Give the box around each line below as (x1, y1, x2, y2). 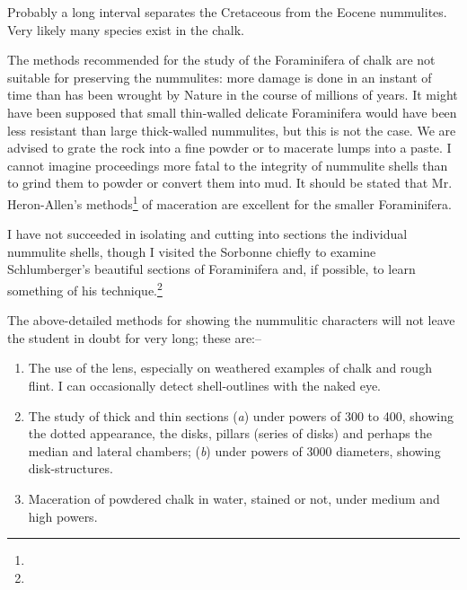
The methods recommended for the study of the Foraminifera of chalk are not (7, 50, 436, 69)
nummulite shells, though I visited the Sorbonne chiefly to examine (7, 242, 376, 260)
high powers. (28, 506, 98, 525)
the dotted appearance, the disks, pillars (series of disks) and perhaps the (28, 424, 432, 443)
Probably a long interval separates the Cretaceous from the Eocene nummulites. (7, 3, 447, 21)
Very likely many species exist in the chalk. (7, 20, 244, 39)
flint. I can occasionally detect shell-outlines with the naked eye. (28, 376, 382, 394)
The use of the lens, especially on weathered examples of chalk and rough (28, 358, 432, 377)
